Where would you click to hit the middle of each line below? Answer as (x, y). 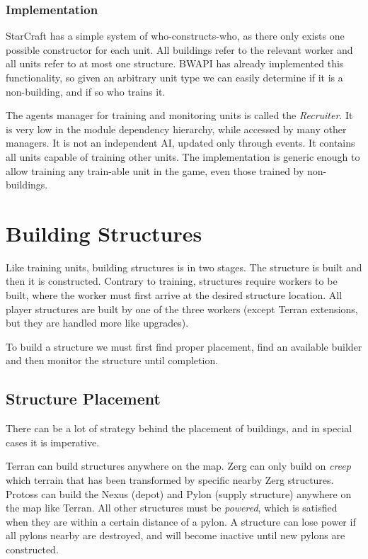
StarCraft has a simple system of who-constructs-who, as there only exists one (175, 36)
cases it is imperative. (53, 442)
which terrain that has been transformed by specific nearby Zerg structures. (170, 480)
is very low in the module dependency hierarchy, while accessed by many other (176, 129)
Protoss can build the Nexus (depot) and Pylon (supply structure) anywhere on (179, 493)
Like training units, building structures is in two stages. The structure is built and (184, 267)
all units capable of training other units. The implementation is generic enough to (183, 156)
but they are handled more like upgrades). (97, 323)
